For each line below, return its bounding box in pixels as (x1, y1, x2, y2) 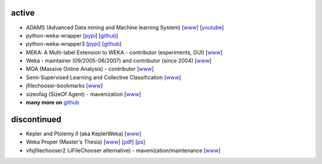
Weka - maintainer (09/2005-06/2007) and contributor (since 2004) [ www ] (26, 57, 212, 64)
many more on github (26, 99, 80, 106)
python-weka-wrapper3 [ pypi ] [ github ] (26, 41, 122, 48)
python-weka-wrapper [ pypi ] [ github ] (26, 32, 119, 39)
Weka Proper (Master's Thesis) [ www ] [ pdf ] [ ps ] (26, 138, 145, 146)
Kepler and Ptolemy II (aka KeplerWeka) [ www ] (26, 130, 141, 137)
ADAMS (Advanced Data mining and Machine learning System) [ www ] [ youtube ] (26, 24, 224, 31)
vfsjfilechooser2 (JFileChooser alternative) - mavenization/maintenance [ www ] (26, 147, 221, 154)
